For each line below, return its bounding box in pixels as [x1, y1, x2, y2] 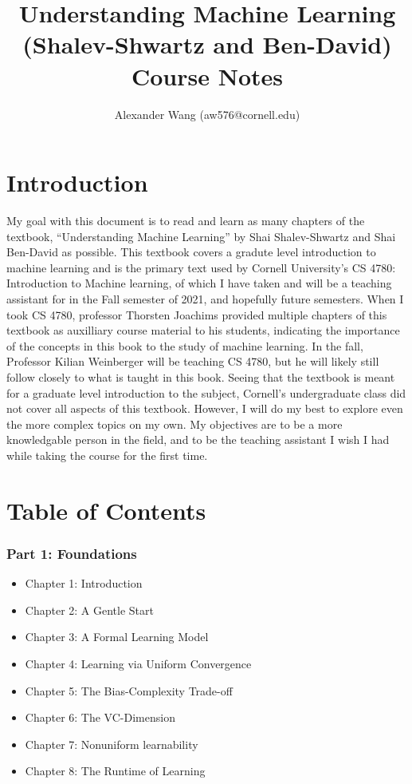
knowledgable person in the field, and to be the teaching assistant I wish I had [6, 431, 390, 448]
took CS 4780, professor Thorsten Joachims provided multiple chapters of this [6, 306, 387, 323]
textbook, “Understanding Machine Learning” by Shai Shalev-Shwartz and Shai [6, 228, 396, 244]
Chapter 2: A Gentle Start [25, 601, 154, 618]
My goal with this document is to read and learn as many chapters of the [6, 212, 365, 229]
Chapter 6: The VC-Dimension [25, 709, 175, 726]
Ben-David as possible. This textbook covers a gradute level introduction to [6, 244, 376, 260]
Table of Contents [6, 493, 206, 526]
